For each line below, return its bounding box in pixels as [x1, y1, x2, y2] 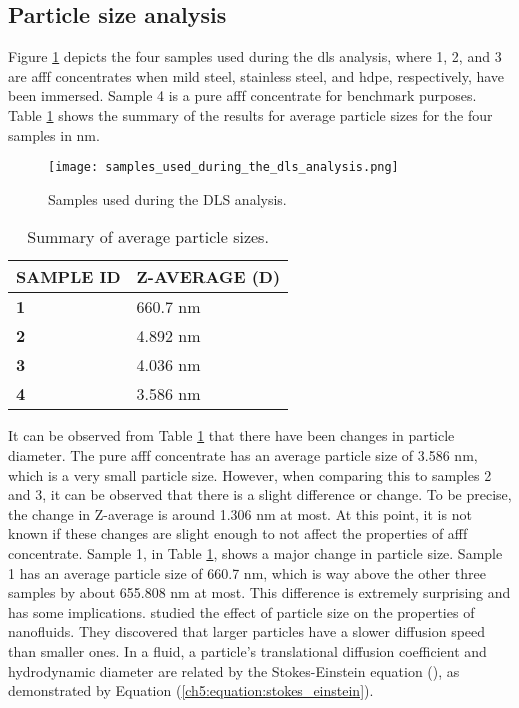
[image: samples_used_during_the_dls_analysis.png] [48, 160, 399, 175]
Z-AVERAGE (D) [136, 265, 281, 289]
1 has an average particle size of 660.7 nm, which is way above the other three [8, 562, 486, 583]
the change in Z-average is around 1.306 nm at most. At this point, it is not [8, 503, 472, 524]
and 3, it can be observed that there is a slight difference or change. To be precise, [8, 484, 512, 505]
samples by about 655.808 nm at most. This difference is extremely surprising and [8, 582, 511, 603]
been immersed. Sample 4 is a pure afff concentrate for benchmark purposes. [8, 85, 477, 106]
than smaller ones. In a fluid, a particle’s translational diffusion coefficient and [8, 640, 487, 661]
